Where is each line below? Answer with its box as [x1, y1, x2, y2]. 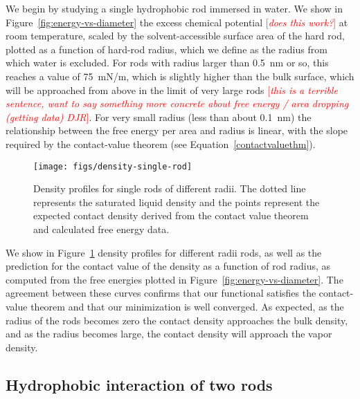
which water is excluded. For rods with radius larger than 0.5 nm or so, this [6, 55, 329, 70]
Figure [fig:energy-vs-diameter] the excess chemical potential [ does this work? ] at [6, 15, 348, 29]
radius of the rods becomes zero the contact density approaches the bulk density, [6, 313, 348, 327]
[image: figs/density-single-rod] [33, 161, 192, 171]
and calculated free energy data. [33, 221, 170, 236]
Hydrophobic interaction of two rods [6, 373, 273, 395]
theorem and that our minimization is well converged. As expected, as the [30, 299, 344, 313]
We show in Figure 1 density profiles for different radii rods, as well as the [6, 245, 322, 259]
